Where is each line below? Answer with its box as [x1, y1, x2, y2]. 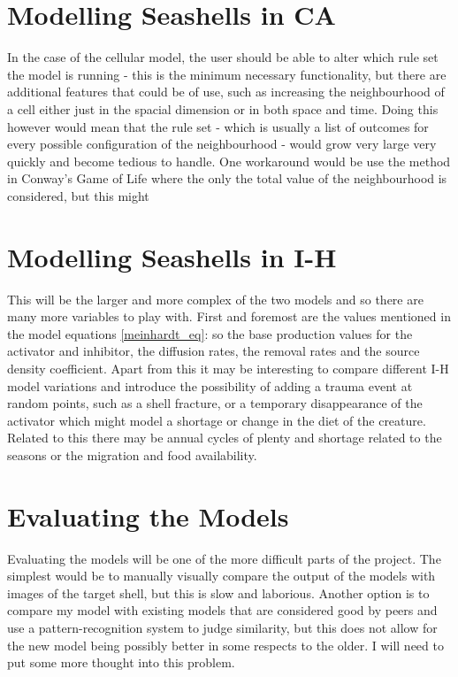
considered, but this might [7, 186, 149, 204]
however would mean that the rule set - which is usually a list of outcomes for [7, 117, 429, 135]
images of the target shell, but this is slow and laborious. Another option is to [7, 583, 430, 602]
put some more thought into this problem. [7, 653, 235, 672]
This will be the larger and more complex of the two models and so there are [7, 289, 424, 308]
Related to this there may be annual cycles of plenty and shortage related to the [7, 428, 442, 447]
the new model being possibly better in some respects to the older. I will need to [7, 635, 444, 654]
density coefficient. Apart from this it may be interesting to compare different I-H [7, 358, 449, 377]
